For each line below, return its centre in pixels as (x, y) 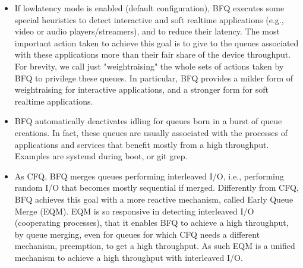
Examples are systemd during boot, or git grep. (101, 156)
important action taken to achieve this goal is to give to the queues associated (157, 42)
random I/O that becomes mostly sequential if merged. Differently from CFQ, (157, 187)
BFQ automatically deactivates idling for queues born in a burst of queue (148, 121)
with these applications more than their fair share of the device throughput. (153, 54)
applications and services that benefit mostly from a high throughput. (142, 144)
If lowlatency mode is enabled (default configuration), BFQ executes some (149, 8)
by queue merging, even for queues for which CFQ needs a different (137, 234)
